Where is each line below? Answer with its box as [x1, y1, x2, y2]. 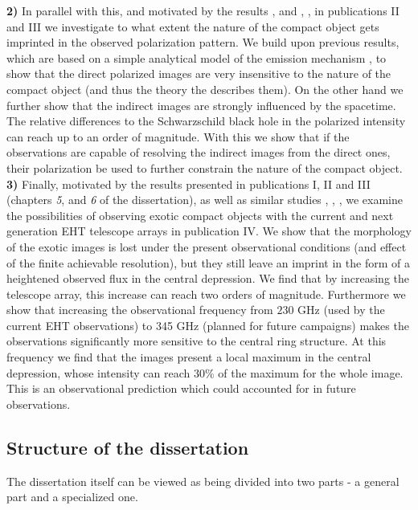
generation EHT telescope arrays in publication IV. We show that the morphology [6, 222, 412, 239]
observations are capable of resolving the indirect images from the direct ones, [6, 144, 391, 161]
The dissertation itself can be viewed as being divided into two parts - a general [6, 472, 400, 489]
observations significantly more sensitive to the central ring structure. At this [6, 333, 387, 349]
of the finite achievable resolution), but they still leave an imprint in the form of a [6, 254, 410, 271]
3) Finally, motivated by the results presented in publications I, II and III [6, 175, 371, 192]
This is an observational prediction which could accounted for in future [6, 380, 356, 397]
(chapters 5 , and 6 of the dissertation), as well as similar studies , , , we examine [6, 191, 403, 208]
